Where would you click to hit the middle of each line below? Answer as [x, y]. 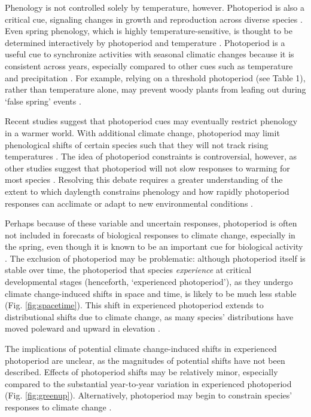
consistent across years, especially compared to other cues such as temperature [149, 65]
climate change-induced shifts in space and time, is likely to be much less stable [151, 293]
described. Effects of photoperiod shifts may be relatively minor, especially [141, 372]
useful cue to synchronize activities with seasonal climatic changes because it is [150, 54]
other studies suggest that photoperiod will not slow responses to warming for [147, 168]
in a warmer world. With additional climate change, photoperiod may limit [142, 132]
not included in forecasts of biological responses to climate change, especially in [150, 234]
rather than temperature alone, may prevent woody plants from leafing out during [155, 89]
